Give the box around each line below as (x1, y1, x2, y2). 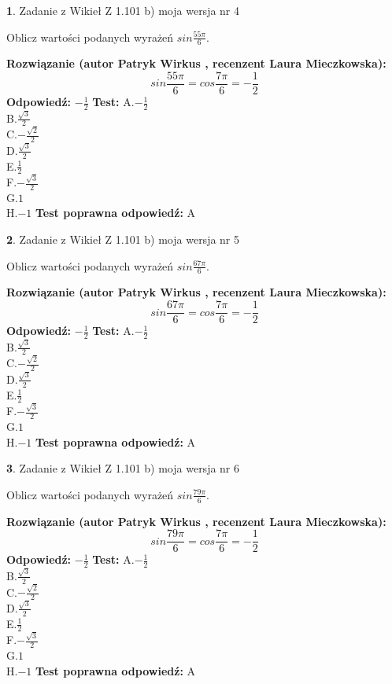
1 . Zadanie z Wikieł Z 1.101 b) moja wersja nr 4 (6, 2, 240, 18)
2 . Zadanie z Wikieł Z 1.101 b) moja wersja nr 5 (6, 231, 240, 248)
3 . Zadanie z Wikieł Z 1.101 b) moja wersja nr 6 (6, 460, 240, 476)
